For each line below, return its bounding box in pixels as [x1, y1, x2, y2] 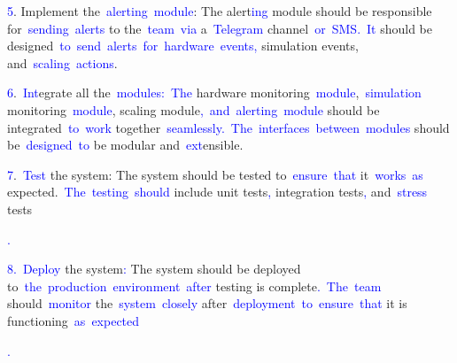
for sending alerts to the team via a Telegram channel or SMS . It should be [7, 19, 433, 37]
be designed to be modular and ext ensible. [7, 135, 244, 154]
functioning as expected [7, 311, 140, 329]
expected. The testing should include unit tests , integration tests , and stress [7, 182, 428, 201]
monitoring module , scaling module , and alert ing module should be [7, 100, 380, 119]
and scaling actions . [7, 53, 118, 72]
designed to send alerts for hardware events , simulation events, [7, 36, 359, 55]
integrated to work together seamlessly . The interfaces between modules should [7, 118, 450, 136]
